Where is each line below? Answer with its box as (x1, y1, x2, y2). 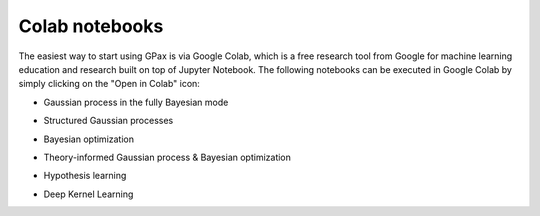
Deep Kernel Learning (43, 188, 134, 200)
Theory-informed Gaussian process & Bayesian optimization (43, 151, 292, 163)
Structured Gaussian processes (43, 115, 174, 127)
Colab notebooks (18, 15, 164, 37)
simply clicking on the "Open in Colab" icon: (18, 78, 200, 90)
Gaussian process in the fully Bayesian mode (43, 96, 229, 108)
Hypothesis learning (43, 170, 127, 182)
